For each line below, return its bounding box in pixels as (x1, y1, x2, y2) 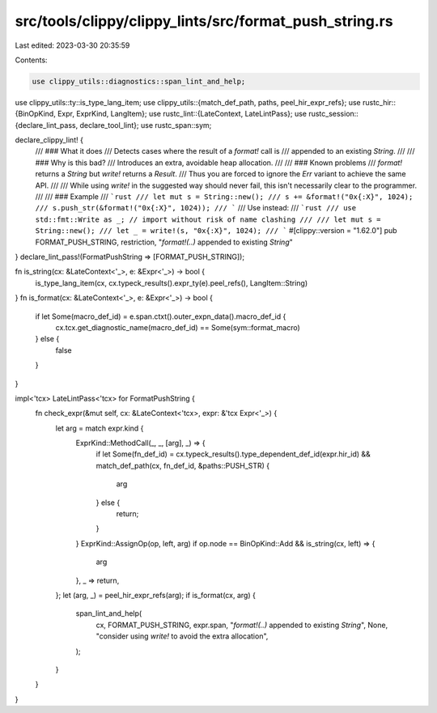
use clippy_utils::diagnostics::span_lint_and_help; (32, 77, 246, 86)
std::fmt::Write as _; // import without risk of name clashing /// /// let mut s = (35, 214, 381, 224)
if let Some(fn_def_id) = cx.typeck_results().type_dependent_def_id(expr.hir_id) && (95, 449, 371, 459)
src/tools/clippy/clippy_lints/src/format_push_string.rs (15, 12, 393, 30)
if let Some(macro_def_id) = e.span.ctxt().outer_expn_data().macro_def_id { (35, 312, 286, 321)
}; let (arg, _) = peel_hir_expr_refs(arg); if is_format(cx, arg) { (55, 590, 257, 600)
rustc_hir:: (362, 97, 397, 107)
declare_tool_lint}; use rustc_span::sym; (79, 120, 212, 129)
